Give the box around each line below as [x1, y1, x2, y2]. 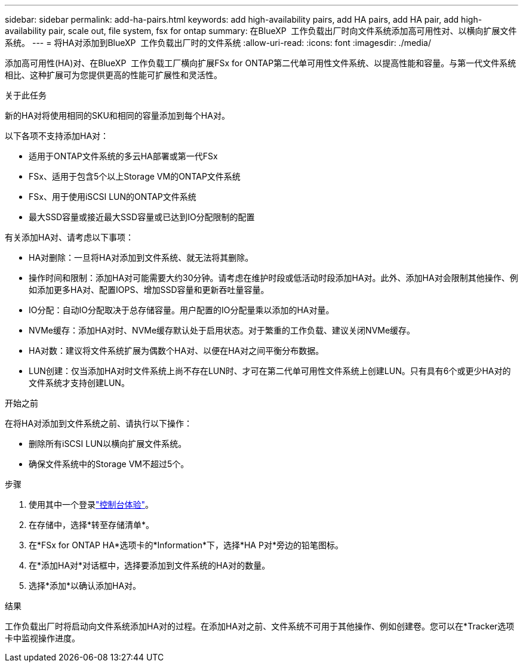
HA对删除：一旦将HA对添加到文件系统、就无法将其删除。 [29, 252, 254, 263]
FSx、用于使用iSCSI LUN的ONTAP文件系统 [29, 192, 196, 202]
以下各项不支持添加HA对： [5, 131, 109, 141]
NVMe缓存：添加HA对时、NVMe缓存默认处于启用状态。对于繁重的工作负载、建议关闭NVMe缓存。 [29, 325, 416, 335]
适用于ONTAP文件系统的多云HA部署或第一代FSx [29, 151, 218, 161]
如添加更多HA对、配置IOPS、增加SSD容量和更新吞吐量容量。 [29, 285, 269, 295]
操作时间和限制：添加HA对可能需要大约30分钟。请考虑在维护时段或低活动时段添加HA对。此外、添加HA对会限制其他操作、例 [29, 273, 518, 283]
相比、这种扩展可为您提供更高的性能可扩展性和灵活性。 [5, 70, 222, 80]
